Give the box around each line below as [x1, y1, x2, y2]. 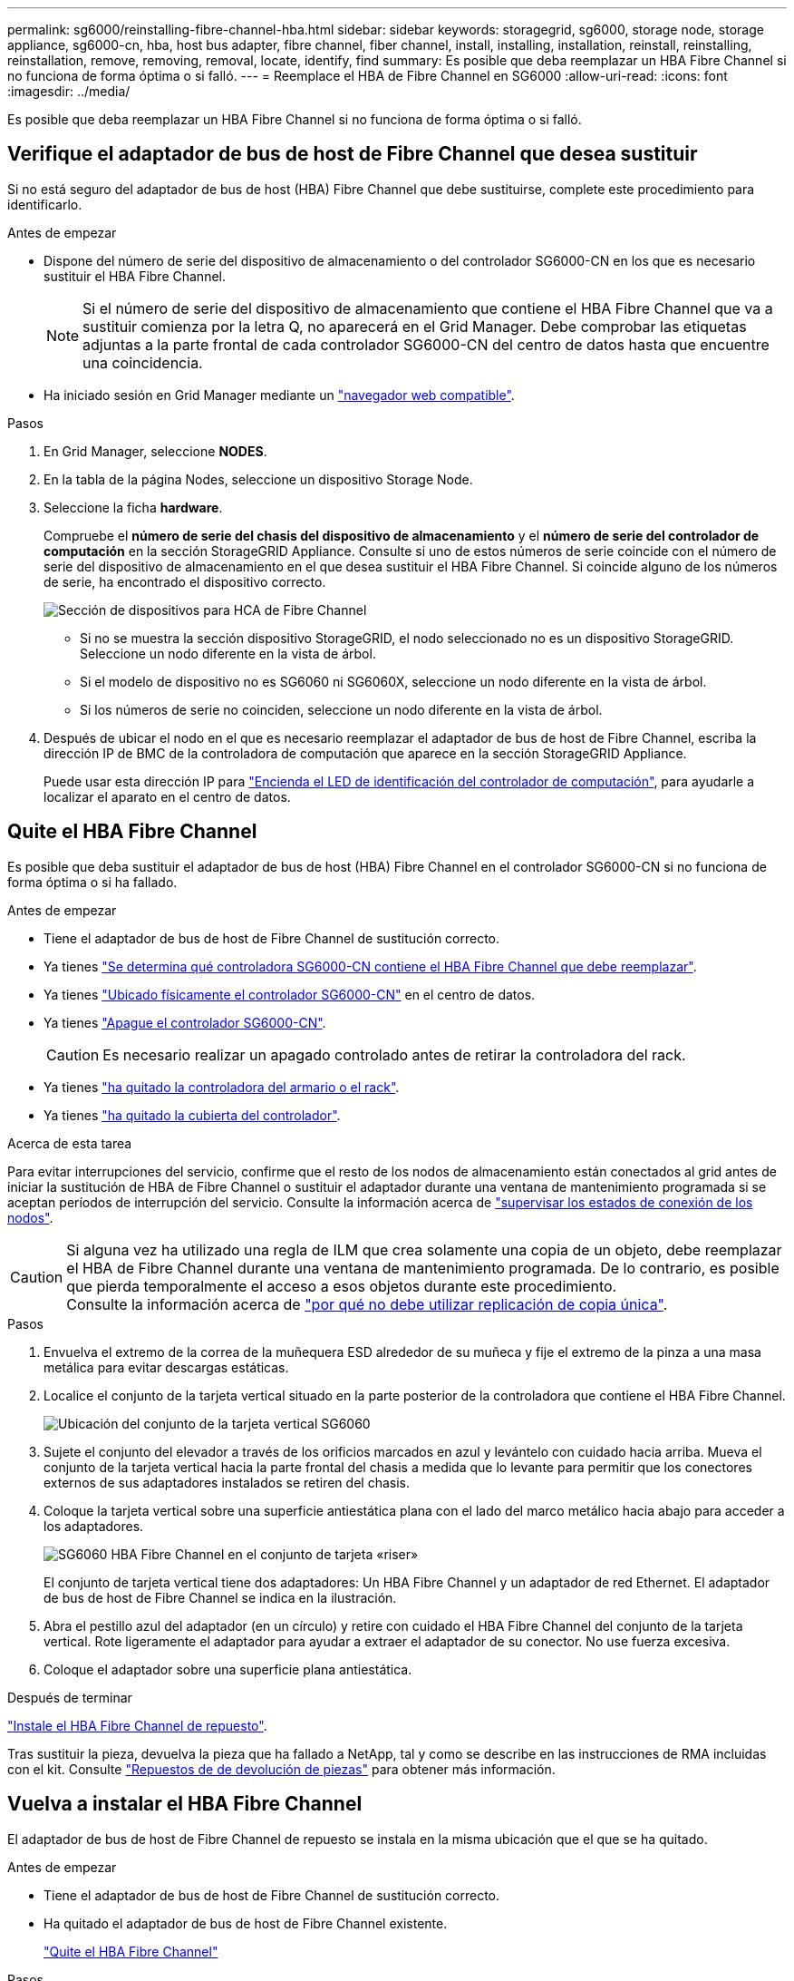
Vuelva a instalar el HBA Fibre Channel [7, 1792, 363, 1816]
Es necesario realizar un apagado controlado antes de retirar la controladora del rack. [102, 1045, 686, 1064]
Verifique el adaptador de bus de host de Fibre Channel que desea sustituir [7, 142, 698, 166]
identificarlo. [7, 196, 82, 212]
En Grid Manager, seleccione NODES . [44, 443, 267, 459]
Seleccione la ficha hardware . [44, 499, 223, 515]
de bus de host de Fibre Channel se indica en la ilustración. [44, 1589, 397, 1605]
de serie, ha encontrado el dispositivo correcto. [44, 573, 326, 590]
